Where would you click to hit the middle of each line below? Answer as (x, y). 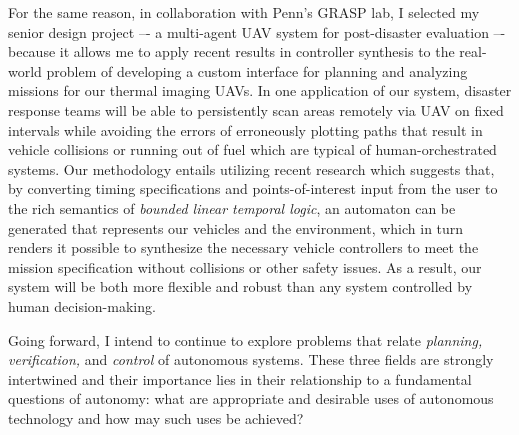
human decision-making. (82, 305)
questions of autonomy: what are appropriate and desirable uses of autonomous (251, 398)
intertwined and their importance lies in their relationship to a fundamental (240, 378)
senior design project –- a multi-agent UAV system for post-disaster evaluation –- (257, 31)
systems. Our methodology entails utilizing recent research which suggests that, (251, 168)
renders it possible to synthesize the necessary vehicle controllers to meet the (243, 247)
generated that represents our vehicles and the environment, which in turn (236, 227)
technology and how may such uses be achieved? (156, 417)
